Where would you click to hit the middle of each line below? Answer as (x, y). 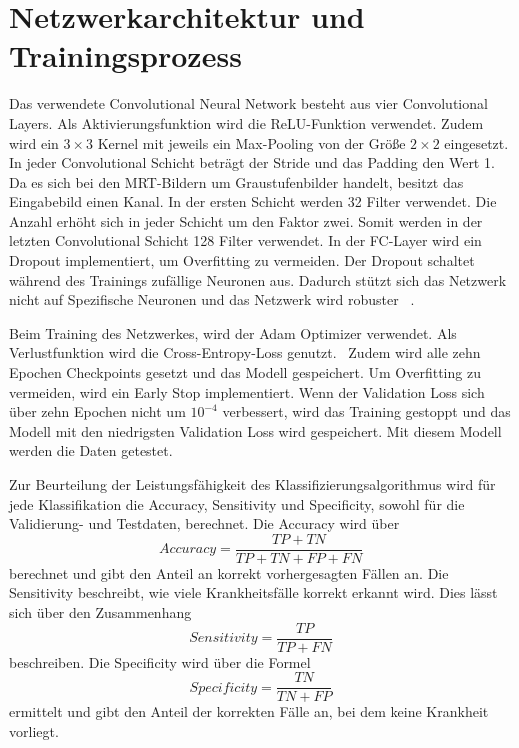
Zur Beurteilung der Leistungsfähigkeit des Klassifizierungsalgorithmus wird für (252, 484)
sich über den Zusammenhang (100, 612)
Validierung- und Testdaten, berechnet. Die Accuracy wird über (204, 523)
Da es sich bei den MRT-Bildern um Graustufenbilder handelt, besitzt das (236, 181)
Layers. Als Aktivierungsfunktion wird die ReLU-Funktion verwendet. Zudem (246, 122)
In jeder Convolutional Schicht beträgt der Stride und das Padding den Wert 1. (252, 162)
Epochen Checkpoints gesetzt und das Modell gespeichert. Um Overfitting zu (245, 372)
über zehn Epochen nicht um (97, 411)
